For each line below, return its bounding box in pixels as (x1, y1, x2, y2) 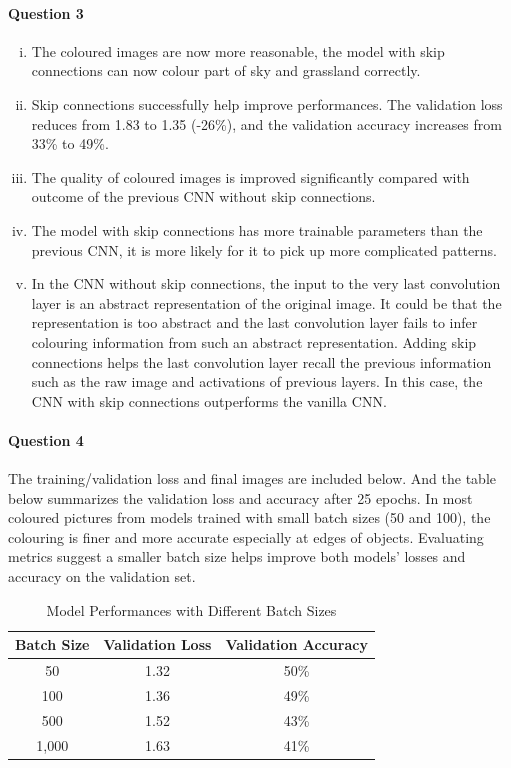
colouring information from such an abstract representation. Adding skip (31, 331, 477, 352)
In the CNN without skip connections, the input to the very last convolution (31, 273, 501, 294)
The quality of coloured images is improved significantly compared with (31, 166, 470, 187)
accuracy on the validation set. (8, 566, 196, 587)
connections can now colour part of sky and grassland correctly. (31, 60, 421, 81)
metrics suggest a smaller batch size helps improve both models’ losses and (8, 546, 466, 567)
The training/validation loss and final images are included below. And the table (8, 468, 497, 489)
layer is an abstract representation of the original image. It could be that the (31, 292, 502, 313)
